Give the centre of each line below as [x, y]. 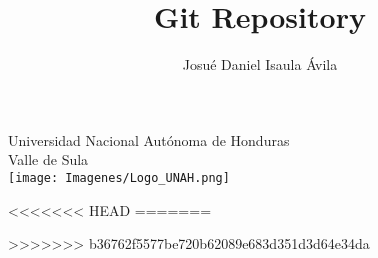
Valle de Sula [48, 159]
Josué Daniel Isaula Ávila [260, 64]
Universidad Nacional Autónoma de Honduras [149, 139]
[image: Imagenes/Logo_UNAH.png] [119, 177]
